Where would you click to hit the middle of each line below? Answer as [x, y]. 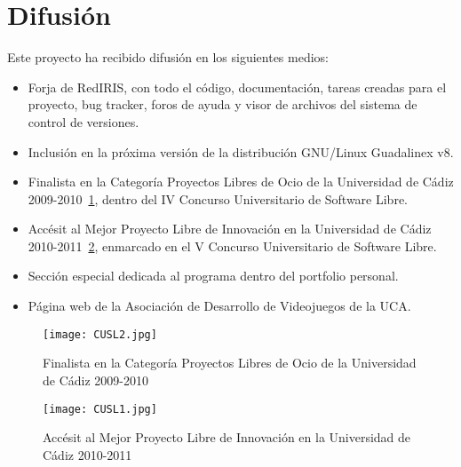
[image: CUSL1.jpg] [100, 409]
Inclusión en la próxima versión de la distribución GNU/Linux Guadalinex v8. [241, 151]
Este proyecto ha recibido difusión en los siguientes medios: [168, 57]
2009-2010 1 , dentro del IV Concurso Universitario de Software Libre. [218, 198]
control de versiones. [83, 121]
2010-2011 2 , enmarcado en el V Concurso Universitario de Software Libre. [232, 245]
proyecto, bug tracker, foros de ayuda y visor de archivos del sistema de [223, 104]
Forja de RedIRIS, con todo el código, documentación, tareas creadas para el [237, 87]
